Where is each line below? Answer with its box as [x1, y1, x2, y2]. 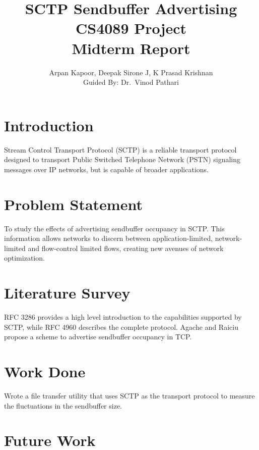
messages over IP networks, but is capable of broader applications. [4, 164, 209, 174]
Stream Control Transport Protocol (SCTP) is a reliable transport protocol [4, 144, 237, 155]
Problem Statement [4, 193, 143, 214]
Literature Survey [4, 282, 131, 303]
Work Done [4, 361, 86, 381]
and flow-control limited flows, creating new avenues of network [28, 242, 224, 253]
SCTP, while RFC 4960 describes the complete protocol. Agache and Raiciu [4, 321, 238, 332]
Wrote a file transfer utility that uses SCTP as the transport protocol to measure [4, 390, 255, 401]
